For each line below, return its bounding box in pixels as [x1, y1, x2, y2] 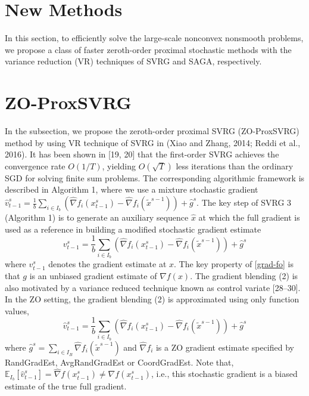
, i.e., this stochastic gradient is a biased [151, 367, 298, 380]
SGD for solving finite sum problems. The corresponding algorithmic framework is [5, 171, 305, 184]
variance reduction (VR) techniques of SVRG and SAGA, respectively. [5, 55, 262, 67]
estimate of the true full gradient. [5, 380, 127, 392]
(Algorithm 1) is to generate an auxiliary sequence [5, 211, 189, 223]
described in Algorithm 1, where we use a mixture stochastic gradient [5, 183, 258, 196]
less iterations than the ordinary [176, 159, 294, 172]
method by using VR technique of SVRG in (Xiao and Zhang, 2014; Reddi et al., [5, 136, 301, 148]
